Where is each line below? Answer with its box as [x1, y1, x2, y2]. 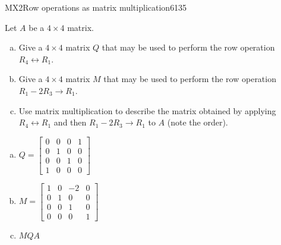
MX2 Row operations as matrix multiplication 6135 [5, 1, 187, 13]
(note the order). [167, 116, 228, 128]
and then [53, 116, 87, 128]
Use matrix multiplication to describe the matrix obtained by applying [18, 104, 276, 117]
